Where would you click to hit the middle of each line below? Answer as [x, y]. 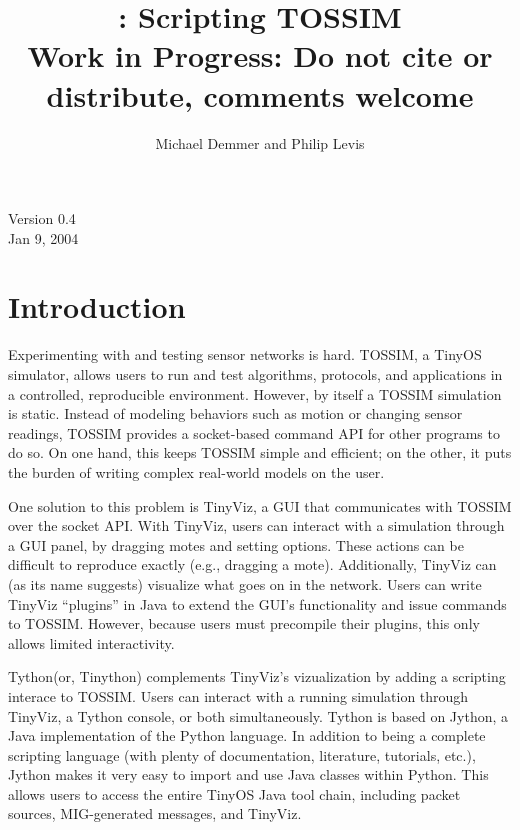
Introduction [97, 306]
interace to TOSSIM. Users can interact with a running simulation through [238, 695]
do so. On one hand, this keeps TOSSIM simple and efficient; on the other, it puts [260, 452]
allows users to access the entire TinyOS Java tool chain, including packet [234, 793]
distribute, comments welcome [260, 94]
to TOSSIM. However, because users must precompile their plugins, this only [244, 623]
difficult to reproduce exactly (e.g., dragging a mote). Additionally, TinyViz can [252, 564]
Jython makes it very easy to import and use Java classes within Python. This [248, 774]
